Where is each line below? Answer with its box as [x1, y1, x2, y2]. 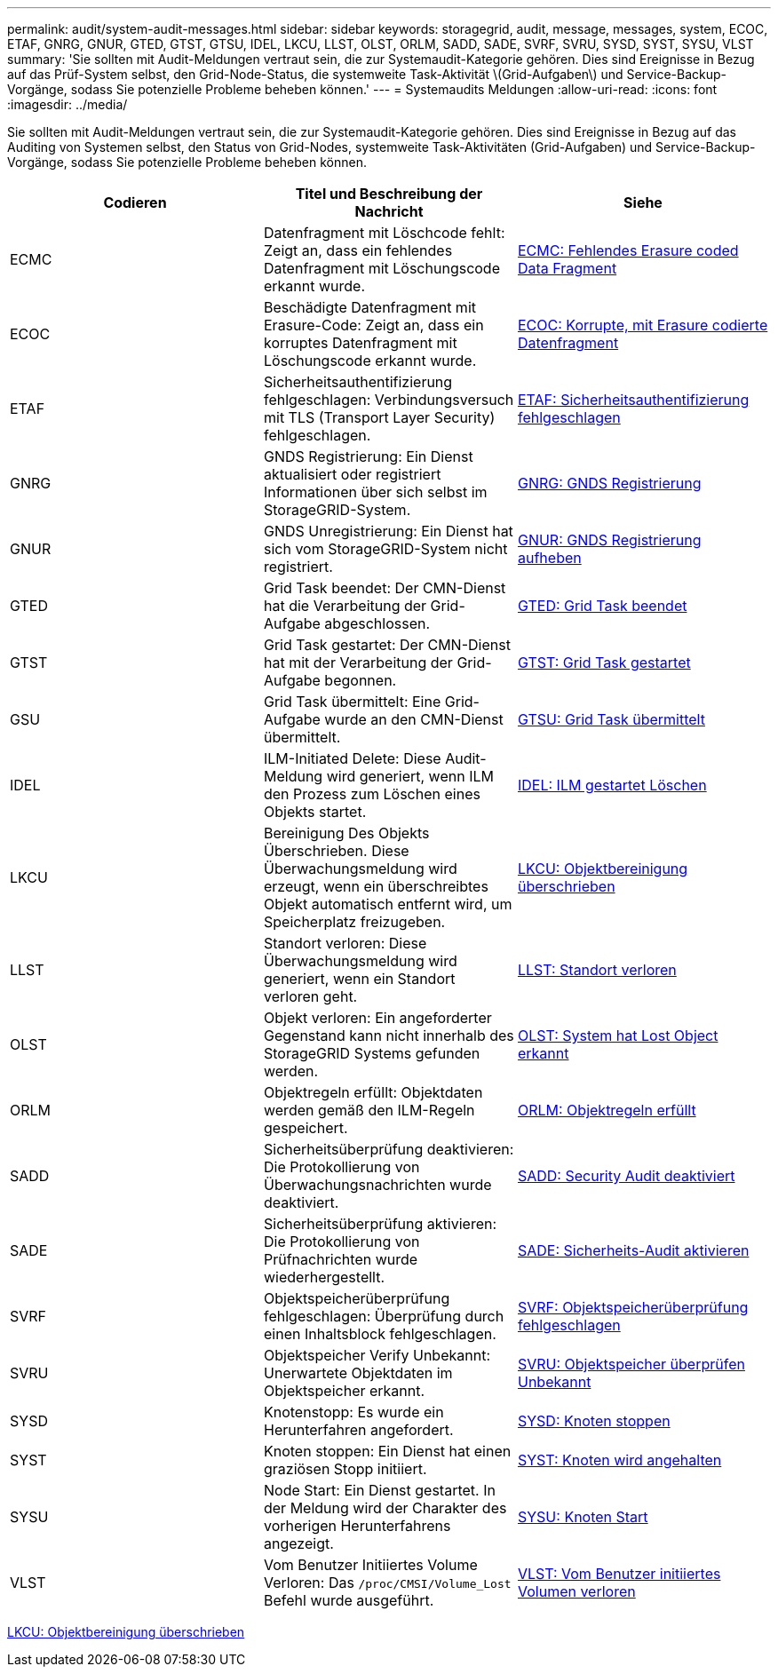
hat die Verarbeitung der [263, 597, 427, 615]
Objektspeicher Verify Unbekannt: [263, 1346, 490, 1364]
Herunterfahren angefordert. [263, 1421, 454, 1439]
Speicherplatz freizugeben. [263, 913, 446, 931]
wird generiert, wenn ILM [326, 767, 494, 785]
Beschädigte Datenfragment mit [263, 298, 476, 316]
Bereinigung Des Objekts [263, 824, 430, 842]
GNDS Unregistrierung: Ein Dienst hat [263, 522, 513, 540]
